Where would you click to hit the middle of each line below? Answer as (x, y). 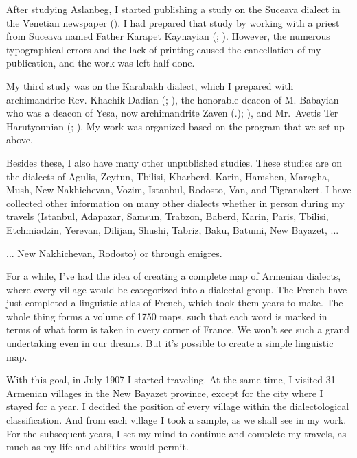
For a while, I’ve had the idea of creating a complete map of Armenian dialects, (174, 276)
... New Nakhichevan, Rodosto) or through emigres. (114, 253)
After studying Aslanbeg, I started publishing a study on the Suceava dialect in (173, 9)
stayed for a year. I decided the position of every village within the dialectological (178, 406)
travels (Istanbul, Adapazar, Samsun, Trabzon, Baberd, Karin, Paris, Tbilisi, (168, 216)
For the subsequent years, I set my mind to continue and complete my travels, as (176, 433)
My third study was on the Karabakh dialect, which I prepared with (150, 85)
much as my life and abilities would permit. (97, 447)
